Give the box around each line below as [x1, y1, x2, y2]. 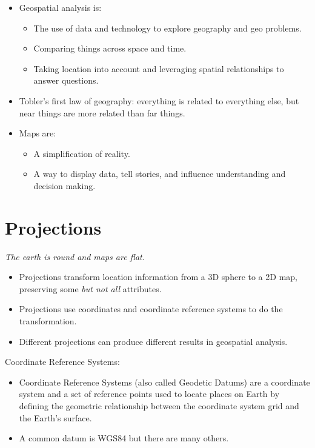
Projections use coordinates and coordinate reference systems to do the [19, 303, 283, 315]
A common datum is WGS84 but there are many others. [19, 432, 229, 444]
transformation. [19, 315, 77, 327]
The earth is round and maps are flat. [5, 250, 145, 262]
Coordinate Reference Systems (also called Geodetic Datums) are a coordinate [19, 375, 310, 388]
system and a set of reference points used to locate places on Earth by [19, 387, 280, 400]
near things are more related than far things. [19, 106, 185, 119]
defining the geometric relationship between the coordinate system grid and [19, 400, 299, 412]
